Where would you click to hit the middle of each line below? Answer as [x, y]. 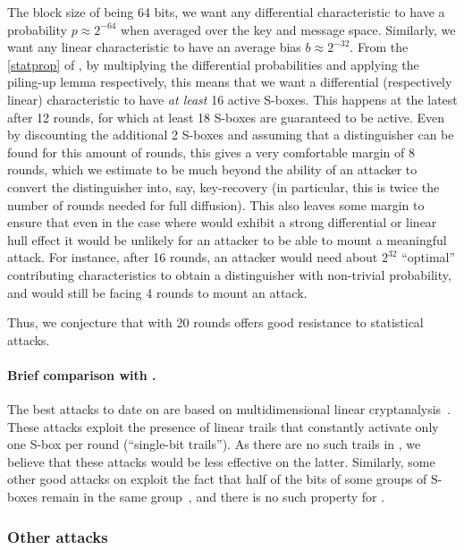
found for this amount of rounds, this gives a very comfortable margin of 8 [211, 152]
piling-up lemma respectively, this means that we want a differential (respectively [230, 82]
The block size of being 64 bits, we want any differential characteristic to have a [226, 12]
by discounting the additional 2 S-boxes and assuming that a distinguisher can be [231, 135]
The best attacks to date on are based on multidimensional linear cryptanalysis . [229, 409]
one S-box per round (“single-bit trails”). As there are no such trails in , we [214, 444]
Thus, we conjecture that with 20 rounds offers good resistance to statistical [215, 322]
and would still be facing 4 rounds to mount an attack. [157, 292]
